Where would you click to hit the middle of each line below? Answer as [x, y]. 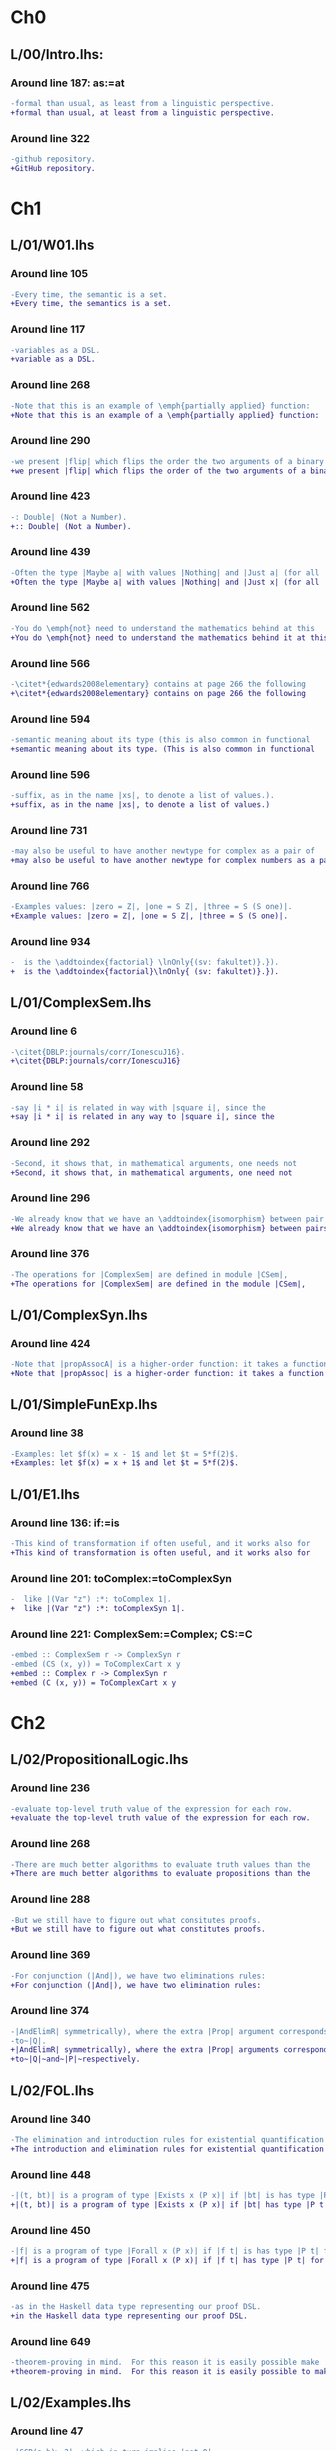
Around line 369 [50, 1955]
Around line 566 [50, 663]
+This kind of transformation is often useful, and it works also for [160, 1552]
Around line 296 [50, 1198]
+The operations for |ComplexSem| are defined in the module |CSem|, [158, 1284]
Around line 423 [50, 496]
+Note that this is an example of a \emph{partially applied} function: [165, 415]
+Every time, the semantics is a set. [91, 304]
